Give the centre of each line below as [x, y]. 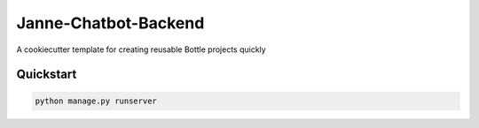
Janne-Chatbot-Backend [110, 23]
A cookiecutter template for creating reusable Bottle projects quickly [141, 49]
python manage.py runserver [96, 101]
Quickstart [47, 75]
